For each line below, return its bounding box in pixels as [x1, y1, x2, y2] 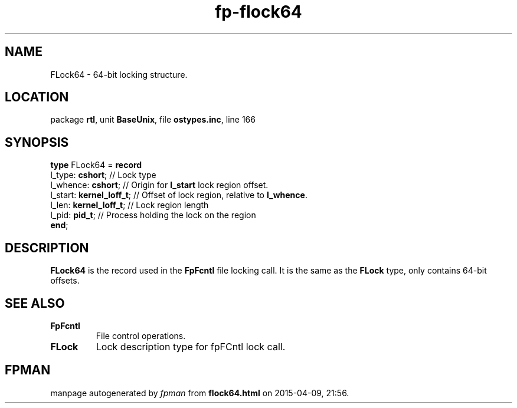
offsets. [50, 275, 80, 286]
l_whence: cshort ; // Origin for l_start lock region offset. [50, 180, 269, 190]
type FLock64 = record [50, 160, 142, 170]
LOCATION [5, 90, 69, 105]
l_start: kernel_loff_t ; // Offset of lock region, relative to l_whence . [50, 190, 307, 200]
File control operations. [96, 330, 186, 341]
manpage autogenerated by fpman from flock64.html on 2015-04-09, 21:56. [50, 387, 349, 398]
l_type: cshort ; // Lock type [50, 170, 156, 180]
